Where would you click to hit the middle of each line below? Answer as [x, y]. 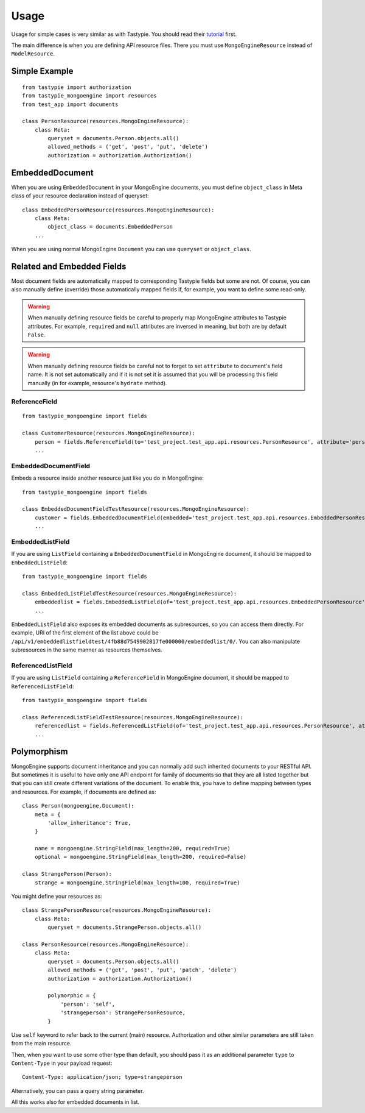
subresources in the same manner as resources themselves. [87, 650]
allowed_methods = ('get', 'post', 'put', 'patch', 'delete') [142, 970]
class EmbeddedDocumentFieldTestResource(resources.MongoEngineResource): [136, 509]
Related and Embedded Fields [69, 266]
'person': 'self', [88, 1004]
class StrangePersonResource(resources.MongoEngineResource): [117, 910]
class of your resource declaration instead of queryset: [80, 196]
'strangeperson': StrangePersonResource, [123, 1013]
